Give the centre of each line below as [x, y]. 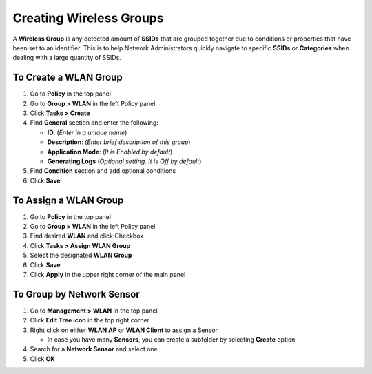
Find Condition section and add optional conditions [103, 171]
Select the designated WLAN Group [81, 256]
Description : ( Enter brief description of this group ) [119, 142]
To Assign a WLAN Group [68, 200]
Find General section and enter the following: [94, 123]
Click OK [42, 359]
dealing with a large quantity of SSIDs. [67, 58]
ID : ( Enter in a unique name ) [87, 132]
